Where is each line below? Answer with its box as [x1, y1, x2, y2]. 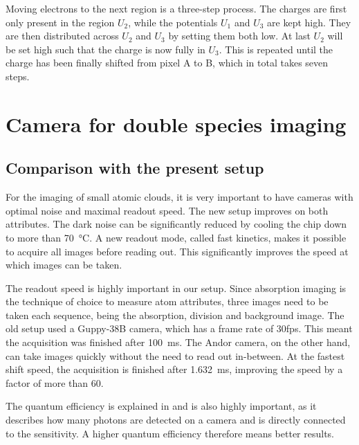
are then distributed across [6, 28, 119, 43]
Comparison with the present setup [6, 157, 264, 179]
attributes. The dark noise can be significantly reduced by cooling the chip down [6, 217, 347, 231]
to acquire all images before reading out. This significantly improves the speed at [6, 244, 349, 258]
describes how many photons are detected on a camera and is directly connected [6, 412, 346, 427]
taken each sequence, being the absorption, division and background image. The [6, 307, 344, 322]
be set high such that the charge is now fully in [6, 42, 205, 56]
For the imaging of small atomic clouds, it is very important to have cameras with [6, 190, 353, 204]
